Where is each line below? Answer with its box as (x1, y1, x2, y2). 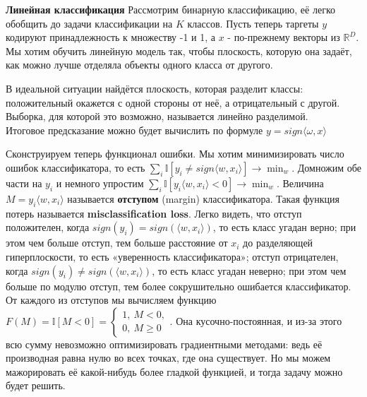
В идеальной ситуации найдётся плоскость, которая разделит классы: (6, 81, 303, 95)
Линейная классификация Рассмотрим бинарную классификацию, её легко (6, 2, 335, 16)
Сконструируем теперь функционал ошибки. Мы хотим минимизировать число (6, 146, 344, 161)
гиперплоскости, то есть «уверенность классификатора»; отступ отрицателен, (6, 249, 339, 263)
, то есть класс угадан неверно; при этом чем (152, 263, 347, 278)
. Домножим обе (291, 160, 361, 174)
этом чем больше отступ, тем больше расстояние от (6, 235, 228, 250)
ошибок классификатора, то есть (6, 160, 145, 174)
